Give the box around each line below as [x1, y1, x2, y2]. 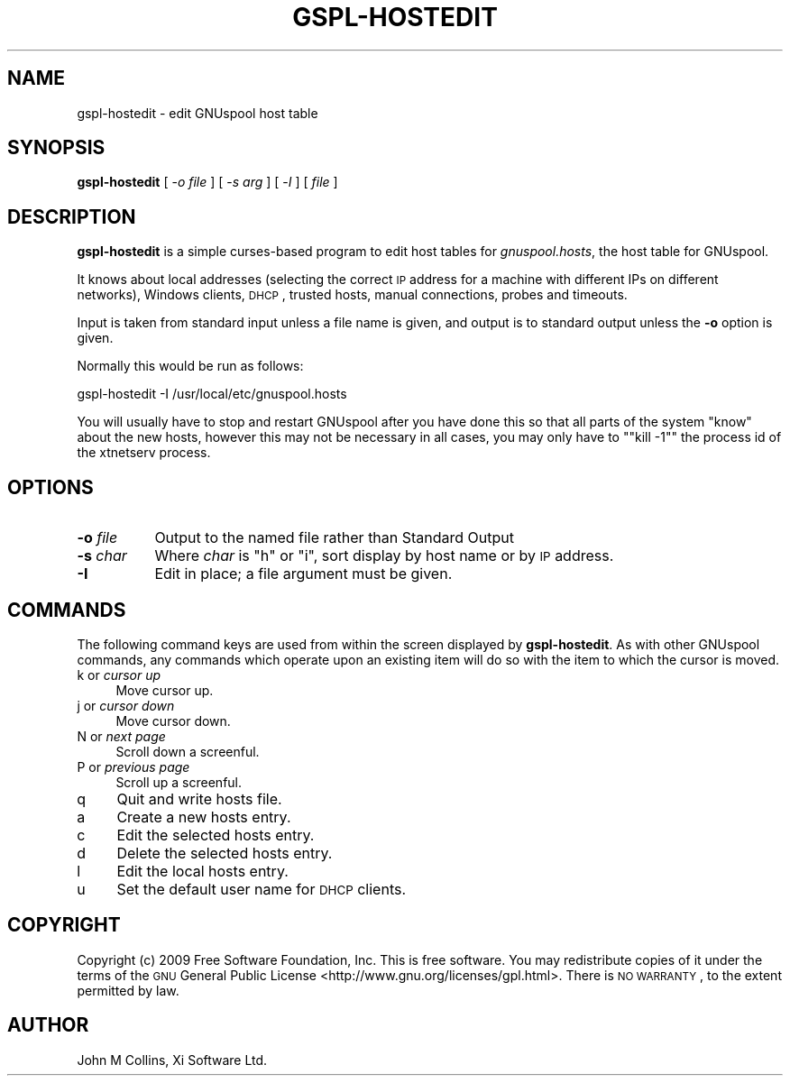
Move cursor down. [115, 712, 231, 729]
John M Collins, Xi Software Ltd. [77, 1051, 268, 1068]
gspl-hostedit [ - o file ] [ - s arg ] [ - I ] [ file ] [77, 174, 338, 190]
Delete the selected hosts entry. [116, 843, 333, 862]
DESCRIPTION [7, 205, 136, 228]
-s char [77, 546, 127, 565]
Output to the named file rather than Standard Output [154, 528, 515, 547]
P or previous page [77, 758, 190, 775]
